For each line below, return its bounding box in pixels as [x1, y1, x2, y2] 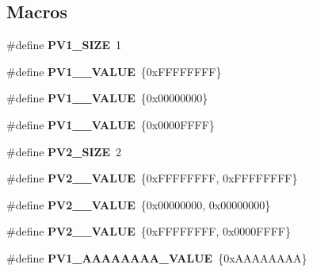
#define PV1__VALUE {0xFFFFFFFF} [6, 63, 222, 79]
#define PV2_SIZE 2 [6, 143, 121, 159]
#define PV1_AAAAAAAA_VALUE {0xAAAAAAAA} [6, 249, 307, 266]
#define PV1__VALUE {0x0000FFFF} [6, 116, 215, 132]
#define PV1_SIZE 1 [6, 36, 121, 53]
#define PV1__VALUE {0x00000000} [6, 90, 208, 106]
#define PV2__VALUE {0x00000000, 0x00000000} [6, 196, 271, 213]
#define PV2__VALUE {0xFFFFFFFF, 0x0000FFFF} [6, 223, 291, 239]
